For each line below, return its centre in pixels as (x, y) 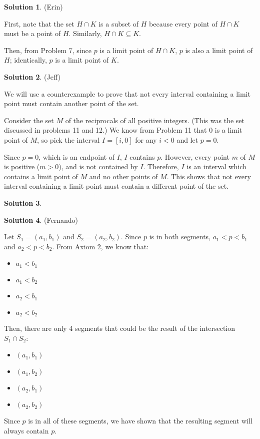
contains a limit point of (41, 176)
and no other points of (123, 176)
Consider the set (29, 120)
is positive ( (22, 166)
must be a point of (32, 33)
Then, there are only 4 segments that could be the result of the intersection (120, 328)
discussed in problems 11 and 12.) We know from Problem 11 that (105, 130)
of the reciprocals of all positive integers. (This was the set (155, 120)
